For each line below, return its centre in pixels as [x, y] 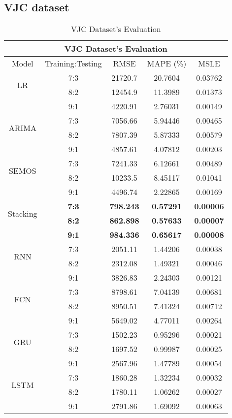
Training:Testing [73, 64]
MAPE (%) [167, 64]
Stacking [23, 213]
